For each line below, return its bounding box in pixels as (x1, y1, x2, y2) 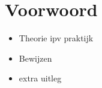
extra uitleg (19, 72, 62, 84)
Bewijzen (19, 51, 52, 64)
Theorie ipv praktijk (19, 32, 94, 44)
